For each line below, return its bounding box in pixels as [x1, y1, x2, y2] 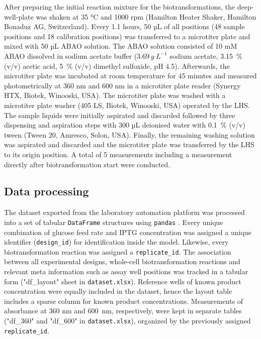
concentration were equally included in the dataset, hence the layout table [4, 286, 232, 296]
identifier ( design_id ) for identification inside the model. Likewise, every [4, 237, 229, 247]
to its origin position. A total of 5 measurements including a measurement [4, 149, 232, 159]
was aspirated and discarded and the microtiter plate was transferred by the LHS [4, 139, 254, 150]
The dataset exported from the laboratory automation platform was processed [4, 207, 245, 217]
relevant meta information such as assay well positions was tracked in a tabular [4, 266, 248, 277]
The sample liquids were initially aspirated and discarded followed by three [4, 109, 235, 120]
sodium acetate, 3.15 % [169, 50, 242, 61]
